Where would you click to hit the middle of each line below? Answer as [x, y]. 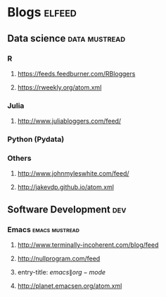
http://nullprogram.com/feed [59, 259]
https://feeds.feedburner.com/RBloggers [76, 73]
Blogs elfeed [42, 12]
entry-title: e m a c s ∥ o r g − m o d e [62, 272]
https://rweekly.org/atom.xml [59, 87]
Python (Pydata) [36, 140]
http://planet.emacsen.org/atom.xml [70, 286]
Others [19, 158]
